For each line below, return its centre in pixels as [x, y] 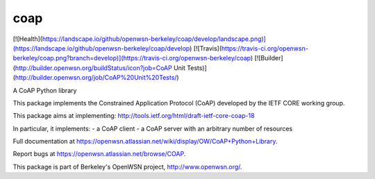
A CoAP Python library [45, 90]
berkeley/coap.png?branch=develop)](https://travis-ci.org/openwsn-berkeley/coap [132, 58]
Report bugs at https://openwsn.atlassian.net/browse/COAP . [99, 154]
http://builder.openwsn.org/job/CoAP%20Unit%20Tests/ [96, 78]
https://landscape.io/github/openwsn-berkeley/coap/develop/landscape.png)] [154, 39]
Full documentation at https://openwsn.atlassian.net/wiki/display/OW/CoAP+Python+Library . [145, 142]
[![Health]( [28, 39]
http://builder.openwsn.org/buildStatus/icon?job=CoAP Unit [100, 68]
